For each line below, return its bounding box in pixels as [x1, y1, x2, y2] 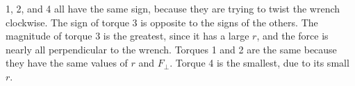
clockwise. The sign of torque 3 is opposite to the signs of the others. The [6, 15, 318, 29]
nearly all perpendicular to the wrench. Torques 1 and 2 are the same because [6, 42, 337, 56]
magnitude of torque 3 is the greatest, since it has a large [6, 28, 249, 43]
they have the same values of [6, 55, 128, 70]
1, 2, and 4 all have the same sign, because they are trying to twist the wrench [6, 1, 340, 15]
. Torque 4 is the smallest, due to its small [170, 55, 349, 70]
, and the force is [256, 28, 329, 43]
